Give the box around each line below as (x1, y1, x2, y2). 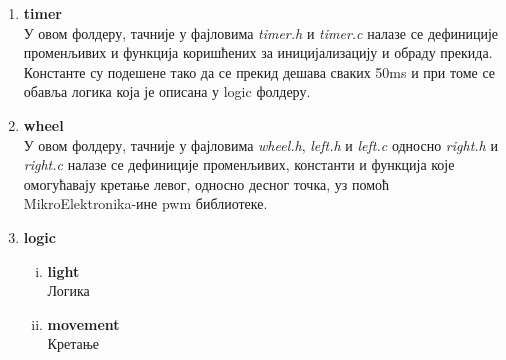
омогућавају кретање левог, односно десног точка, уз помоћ (23, 173, 390, 194)
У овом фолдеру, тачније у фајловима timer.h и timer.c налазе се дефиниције (23, 22, 499, 43)
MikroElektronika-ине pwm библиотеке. (23, 193, 268, 214)
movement (47, 313, 120, 334)
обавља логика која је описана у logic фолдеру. (23, 81, 311, 102)
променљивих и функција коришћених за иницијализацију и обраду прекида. (23, 42, 493, 63)
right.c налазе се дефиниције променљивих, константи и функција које (23, 154, 455, 175)
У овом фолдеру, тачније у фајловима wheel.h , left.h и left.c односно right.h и (23, 134, 498, 155)
